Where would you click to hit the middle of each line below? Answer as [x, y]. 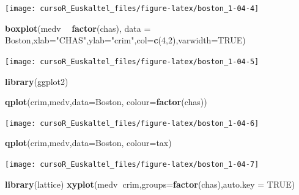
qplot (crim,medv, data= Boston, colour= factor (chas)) [106, 102]
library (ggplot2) [37, 81]
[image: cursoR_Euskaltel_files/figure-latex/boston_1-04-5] [132, 61]
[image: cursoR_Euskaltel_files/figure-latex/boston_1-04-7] [132, 164]
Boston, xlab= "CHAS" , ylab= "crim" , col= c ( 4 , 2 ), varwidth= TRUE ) [125, 40]
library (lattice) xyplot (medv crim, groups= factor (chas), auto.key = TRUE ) [150, 184]
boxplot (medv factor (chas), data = [78, 28]
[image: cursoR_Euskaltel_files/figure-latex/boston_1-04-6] [132, 123]
